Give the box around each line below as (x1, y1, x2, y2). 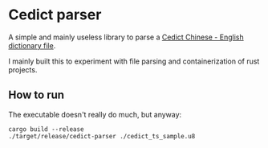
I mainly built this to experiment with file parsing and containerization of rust (8, 56, 260, 66)
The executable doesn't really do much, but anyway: (8, 109, 182, 119)
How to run (8, 88, 65, 102)
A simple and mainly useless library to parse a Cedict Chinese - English (8, 32, 244, 42)
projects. (8, 64, 38, 74)
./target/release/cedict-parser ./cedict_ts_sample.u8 (8, 132, 196, 140)
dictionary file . (8, 40, 56, 50)
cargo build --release (8, 125, 84, 134)
